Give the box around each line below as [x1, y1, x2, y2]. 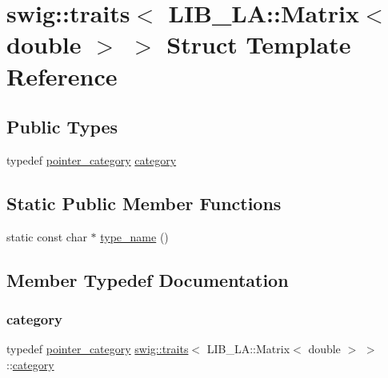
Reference [6, 59, 118, 92]
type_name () [100, 228, 169, 245]
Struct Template [166, 28, 351, 61]
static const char [6, 228, 87, 245]
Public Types [6, 114, 118, 139]
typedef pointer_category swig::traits [6, 340, 189, 357]
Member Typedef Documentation [6, 267, 289, 292]
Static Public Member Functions [6, 190, 282, 215]
